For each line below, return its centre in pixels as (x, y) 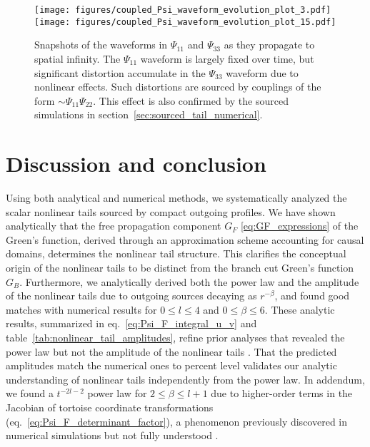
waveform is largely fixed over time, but (227, 58)
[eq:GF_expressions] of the (299, 226)
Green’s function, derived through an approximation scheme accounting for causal (185, 239)
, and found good (312, 296)
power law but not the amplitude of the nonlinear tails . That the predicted (171, 351)
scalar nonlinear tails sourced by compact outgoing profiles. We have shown (171, 211)
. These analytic (300, 309)
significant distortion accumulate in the (120, 72)
